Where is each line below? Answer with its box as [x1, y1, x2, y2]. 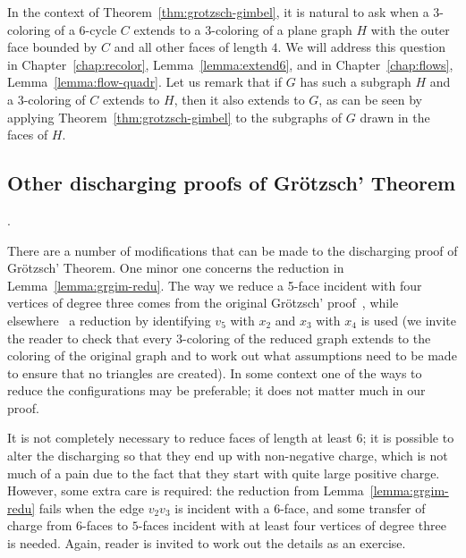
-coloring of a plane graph [211, 20, 352, 38]
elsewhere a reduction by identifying [7, 310, 211, 329]
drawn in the [360, 107, 430, 126]
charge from [7, 516, 72, 535]
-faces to [82, 516, 129, 535]
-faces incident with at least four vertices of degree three [138, 516, 446, 535]
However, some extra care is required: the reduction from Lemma [7, 481, 364, 500]
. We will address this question [277, 38, 445, 56]
